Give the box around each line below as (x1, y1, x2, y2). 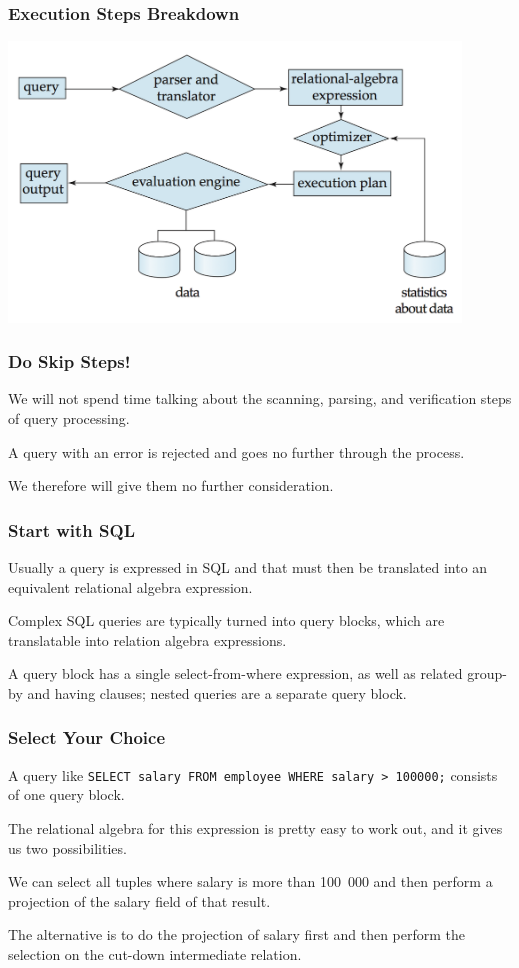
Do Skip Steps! (8, 349, 131, 374)
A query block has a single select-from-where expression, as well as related (8, 663, 463, 684)
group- (467, 663, 507, 684)
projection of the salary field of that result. (8, 890, 271, 911)
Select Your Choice (8, 725, 166, 750)
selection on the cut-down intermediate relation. (8, 943, 302, 964)
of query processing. (8, 407, 130, 428)
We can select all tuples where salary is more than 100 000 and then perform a (8, 871, 493, 892)
